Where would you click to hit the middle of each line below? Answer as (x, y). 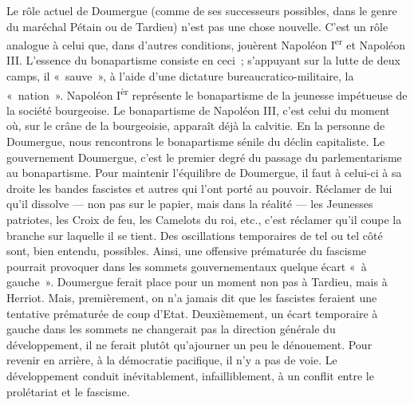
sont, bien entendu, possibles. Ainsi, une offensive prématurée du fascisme (187, 251)
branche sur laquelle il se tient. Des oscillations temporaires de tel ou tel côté (195, 235)
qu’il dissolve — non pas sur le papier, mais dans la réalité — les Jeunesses (190, 204)
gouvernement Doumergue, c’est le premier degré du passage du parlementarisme (204, 157)
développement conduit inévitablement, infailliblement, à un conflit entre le (190, 375)
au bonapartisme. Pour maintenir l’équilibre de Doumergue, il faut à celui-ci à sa (204, 173)
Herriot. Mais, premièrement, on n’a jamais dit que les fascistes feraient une (192, 297)
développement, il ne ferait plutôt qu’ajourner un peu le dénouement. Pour (189, 344)
